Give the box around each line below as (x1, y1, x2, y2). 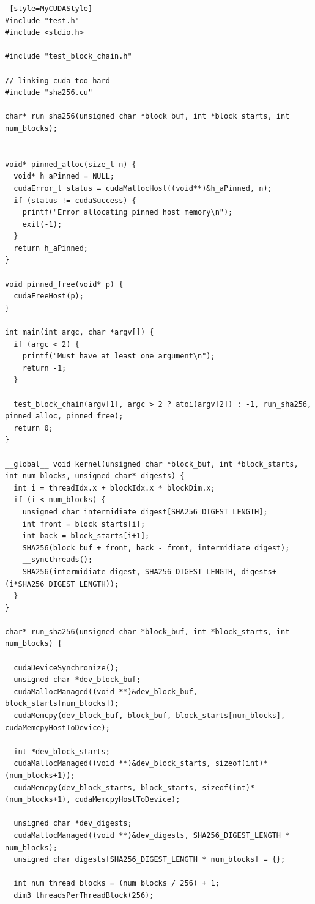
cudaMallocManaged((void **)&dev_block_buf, (13, 687, 198, 696)
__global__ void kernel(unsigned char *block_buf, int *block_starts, (5, 459, 298, 469)
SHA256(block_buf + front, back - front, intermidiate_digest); (22, 543, 290, 552)
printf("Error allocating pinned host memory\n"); (22, 208, 233, 217)
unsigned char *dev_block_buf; (13, 675, 141, 684)
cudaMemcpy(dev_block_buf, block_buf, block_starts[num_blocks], (13, 711, 286, 721)
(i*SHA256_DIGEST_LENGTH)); (5, 579, 119, 588)
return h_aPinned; (13, 243, 89, 253)
